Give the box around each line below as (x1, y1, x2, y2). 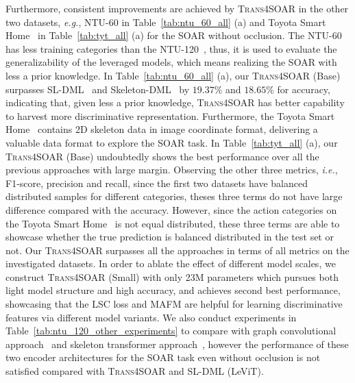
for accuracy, (277, 82, 330, 96)
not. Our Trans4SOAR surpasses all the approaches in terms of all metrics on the (5, 243, 350, 257)
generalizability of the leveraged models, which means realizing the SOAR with (5, 55, 337, 69)
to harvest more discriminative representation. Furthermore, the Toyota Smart (5, 108, 335, 123)
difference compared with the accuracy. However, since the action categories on (5, 202, 337, 217)
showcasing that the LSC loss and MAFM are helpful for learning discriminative (5, 297, 343, 311)
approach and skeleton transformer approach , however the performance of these (5, 336, 349, 351)
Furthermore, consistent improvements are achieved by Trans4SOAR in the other (5, 1, 349, 15)
